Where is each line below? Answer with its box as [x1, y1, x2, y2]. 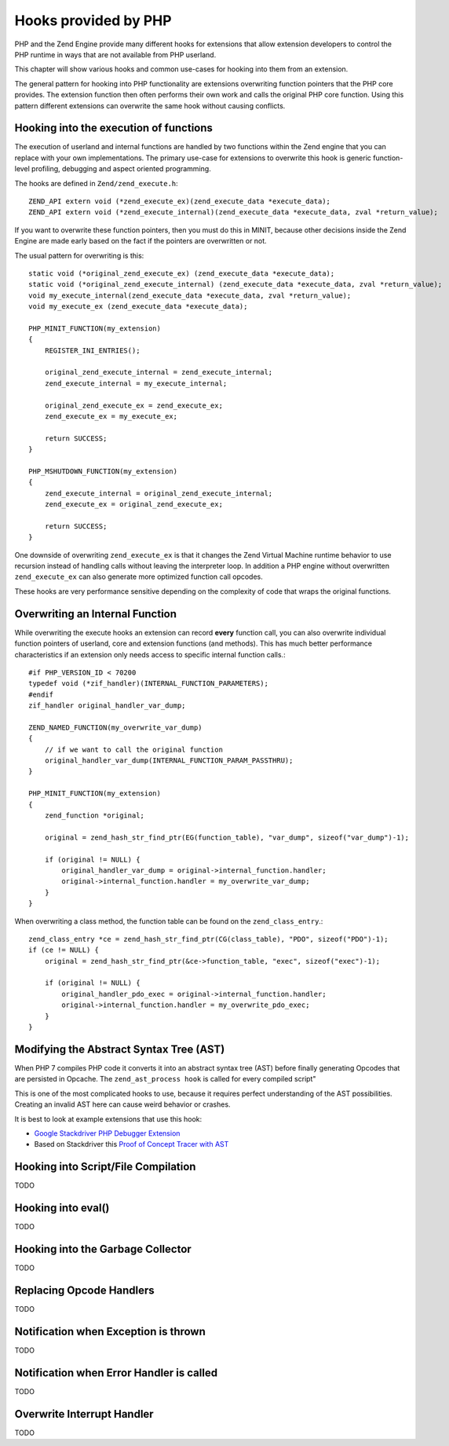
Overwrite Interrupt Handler [14, 1407, 154, 1421]
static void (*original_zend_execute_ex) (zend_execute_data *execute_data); [28, 269, 335, 278]
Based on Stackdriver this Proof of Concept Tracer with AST [34, 1140, 229, 1149]
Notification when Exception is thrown [14, 1324, 206, 1338]
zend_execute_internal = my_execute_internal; [44, 379, 228, 388]
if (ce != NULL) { [28, 946, 100, 954]
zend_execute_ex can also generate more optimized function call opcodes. [14, 572, 263, 581]
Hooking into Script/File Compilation [14, 1160, 196, 1173]
